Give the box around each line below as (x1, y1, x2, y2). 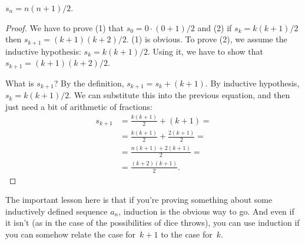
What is (5, 76, 34, 89)
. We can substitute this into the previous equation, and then (69, 89, 290, 101)
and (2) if (197, 21, 232, 34)
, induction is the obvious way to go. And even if (118, 205, 294, 217)
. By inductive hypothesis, (205, 76, 300, 89)
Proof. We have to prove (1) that (5, 21, 124, 34)
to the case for (161, 228, 213, 240)
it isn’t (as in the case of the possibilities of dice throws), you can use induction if (5, 216, 300, 229)
